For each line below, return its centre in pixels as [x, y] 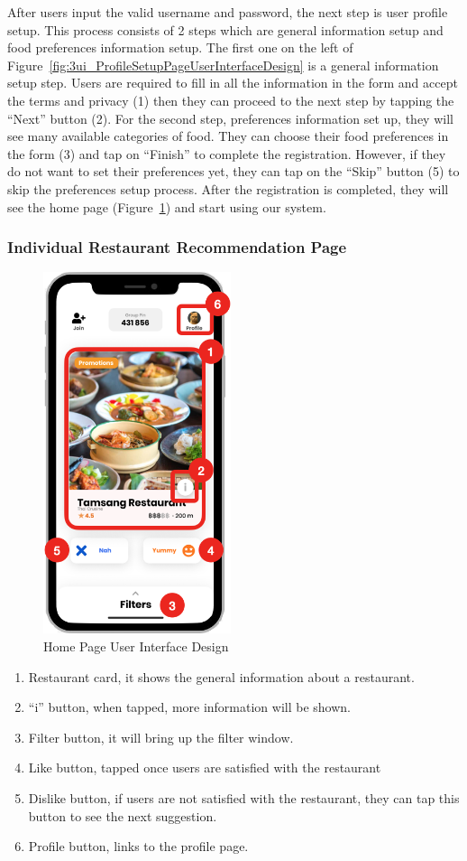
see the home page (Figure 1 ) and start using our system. [167, 206]
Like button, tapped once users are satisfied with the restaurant [205, 767]
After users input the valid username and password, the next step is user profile [228, 12]
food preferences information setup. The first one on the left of [180, 47]
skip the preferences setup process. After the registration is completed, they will [228, 188]
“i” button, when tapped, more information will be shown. [189, 707]
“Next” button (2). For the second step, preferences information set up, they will [230, 118]
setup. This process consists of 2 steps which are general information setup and [225, 29]
